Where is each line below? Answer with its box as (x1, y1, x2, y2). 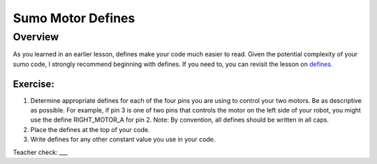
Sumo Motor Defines (13, 10, 135, 26)
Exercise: (13, 78, 55, 90)
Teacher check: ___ (13, 148, 68, 156)
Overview (13, 31, 59, 43)
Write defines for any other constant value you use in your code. (30, 136, 216, 144)
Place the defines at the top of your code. (30, 125, 150, 133)
